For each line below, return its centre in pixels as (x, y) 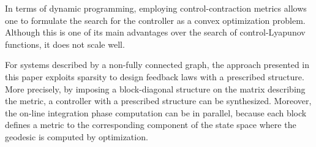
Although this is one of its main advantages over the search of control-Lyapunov (155, 32)
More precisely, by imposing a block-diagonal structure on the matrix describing (155, 89)
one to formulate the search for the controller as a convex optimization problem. (155, 20)
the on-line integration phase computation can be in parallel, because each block (156, 112)
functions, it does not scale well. (65, 44)
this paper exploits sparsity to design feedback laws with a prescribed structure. (155, 76)
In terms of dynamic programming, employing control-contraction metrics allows (156, 8)
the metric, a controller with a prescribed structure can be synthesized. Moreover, (158, 101)
